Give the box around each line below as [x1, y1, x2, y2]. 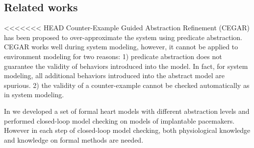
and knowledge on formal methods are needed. [4, 134, 144, 145]
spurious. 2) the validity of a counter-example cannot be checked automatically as [4, 80, 250, 90]
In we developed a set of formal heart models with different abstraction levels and [4, 106, 250, 116]
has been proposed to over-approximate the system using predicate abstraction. [4, 32, 242, 42]
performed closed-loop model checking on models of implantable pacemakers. [4, 115, 235, 126]
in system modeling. [4, 89, 64, 100]
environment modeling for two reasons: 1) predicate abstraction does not [4, 51, 222, 61]
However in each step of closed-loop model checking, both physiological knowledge [4, 125, 251, 135]
